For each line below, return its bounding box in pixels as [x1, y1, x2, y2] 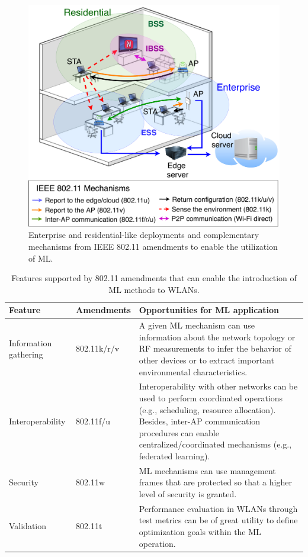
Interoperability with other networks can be [139, 380, 298, 392]
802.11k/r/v [76, 342, 120, 355]
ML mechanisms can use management [139, 464, 276, 476]
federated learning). [139, 449, 210, 462]
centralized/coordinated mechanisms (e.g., [139, 438, 292, 450]
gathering [9, 348, 43, 360]
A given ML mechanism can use [139, 319, 255, 331]
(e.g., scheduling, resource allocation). [139, 403, 276, 416]
